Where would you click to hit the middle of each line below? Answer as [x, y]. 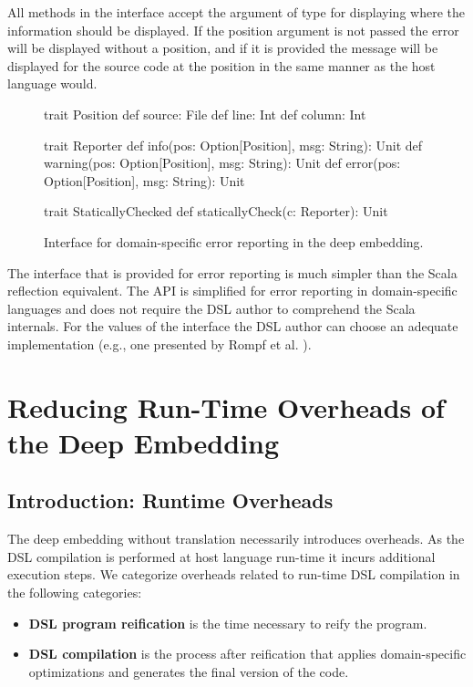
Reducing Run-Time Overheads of [226, 406]
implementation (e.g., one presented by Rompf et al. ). [159, 343]
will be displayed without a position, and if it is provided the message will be [223, 48]
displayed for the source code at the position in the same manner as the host [221, 65]
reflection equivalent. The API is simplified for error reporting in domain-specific [232, 291]
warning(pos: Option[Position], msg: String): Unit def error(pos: [222, 163]
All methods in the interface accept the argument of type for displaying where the [236, 12]
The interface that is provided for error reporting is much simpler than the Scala [232, 272]
